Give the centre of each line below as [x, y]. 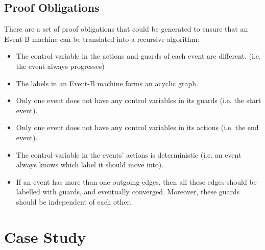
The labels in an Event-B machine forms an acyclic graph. [107, 83]
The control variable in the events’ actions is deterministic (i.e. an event [129, 154]
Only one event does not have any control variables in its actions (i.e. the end [137, 127]
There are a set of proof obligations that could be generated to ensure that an [126, 29]
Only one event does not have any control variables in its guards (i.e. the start [139, 100]
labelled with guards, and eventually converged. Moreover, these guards [128, 192]
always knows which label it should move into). [90, 165]
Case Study [45, 236]
